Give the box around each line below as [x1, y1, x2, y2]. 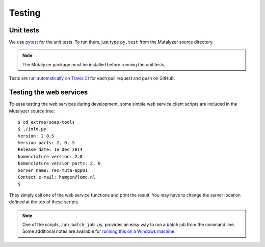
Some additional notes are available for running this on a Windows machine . [22, 228, 176, 234]
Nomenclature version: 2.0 [18, 154, 83, 159]
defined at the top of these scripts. [9, 199, 79, 205]
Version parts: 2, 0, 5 [18, 140, 75, 146]
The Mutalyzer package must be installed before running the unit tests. [22, 61, 166, 67]
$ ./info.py [18, 126, 47, 132]
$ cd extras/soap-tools [18, 119, 75, 125]
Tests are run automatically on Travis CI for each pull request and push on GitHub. [9, 75, 175, 81]
